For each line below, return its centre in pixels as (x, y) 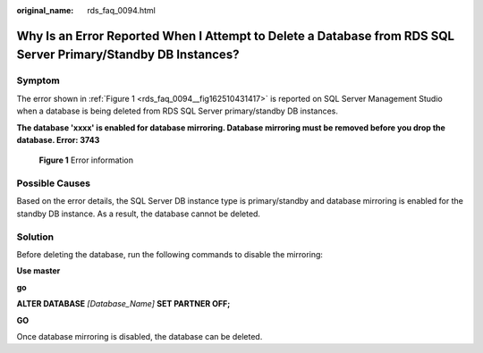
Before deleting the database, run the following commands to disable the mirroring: (170, 254)
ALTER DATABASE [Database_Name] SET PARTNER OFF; (123, 304)
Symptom (38, 80)
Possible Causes (54, 183)
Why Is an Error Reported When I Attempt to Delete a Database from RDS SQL (236, 36)
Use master (38, 271)
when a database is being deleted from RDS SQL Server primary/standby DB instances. (178, 111)
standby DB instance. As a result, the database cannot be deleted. (139, 214)
